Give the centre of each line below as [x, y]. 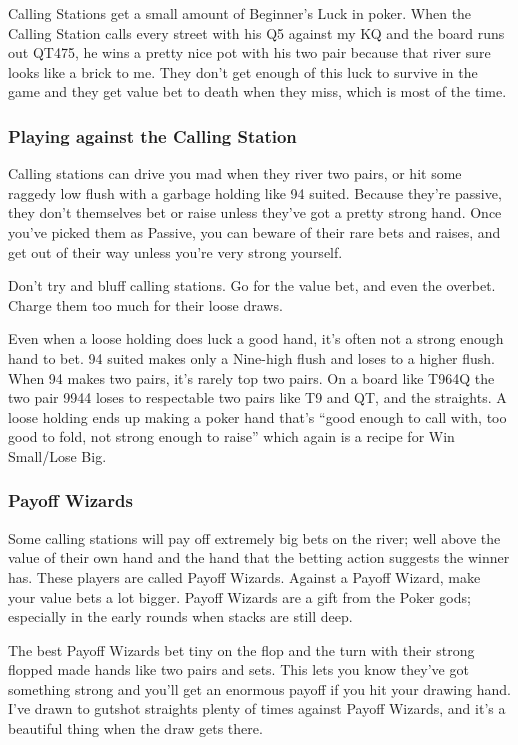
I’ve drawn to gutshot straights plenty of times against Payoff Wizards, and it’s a [257, 708]
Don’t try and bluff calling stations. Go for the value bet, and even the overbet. [252, 285]
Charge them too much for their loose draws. [145, 304]
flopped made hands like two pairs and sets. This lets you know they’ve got [238, 669]
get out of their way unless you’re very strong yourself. [175, 251]
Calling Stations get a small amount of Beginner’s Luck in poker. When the [240, 13]
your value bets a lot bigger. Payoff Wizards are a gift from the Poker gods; [239, 596]
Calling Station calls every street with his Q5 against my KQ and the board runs [256, 32]
